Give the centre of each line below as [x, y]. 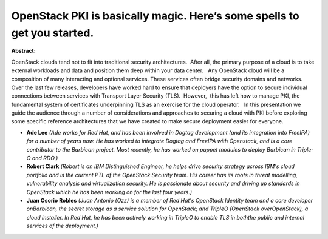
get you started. [53, 33]
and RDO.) [45, 158]
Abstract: [23, 51]
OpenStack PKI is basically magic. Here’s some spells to [155, 16]
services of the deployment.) [62, 226]
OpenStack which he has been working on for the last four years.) [109, 192]
